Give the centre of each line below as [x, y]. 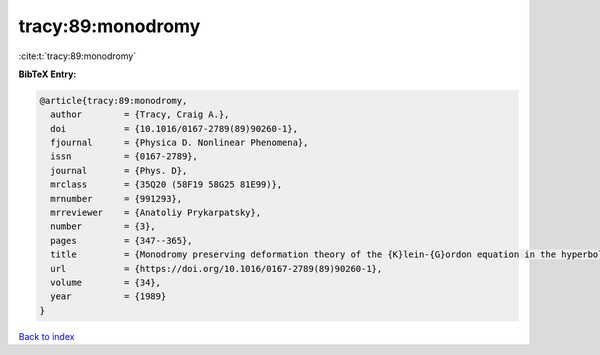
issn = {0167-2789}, [124, 156]
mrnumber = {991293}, [116, 198]
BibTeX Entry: [47, 74]
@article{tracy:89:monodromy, [113, 100]
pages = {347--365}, [122, 240]
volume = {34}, [106, 282]
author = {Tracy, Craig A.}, [140, 114]
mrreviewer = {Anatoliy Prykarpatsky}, [156, 213]
